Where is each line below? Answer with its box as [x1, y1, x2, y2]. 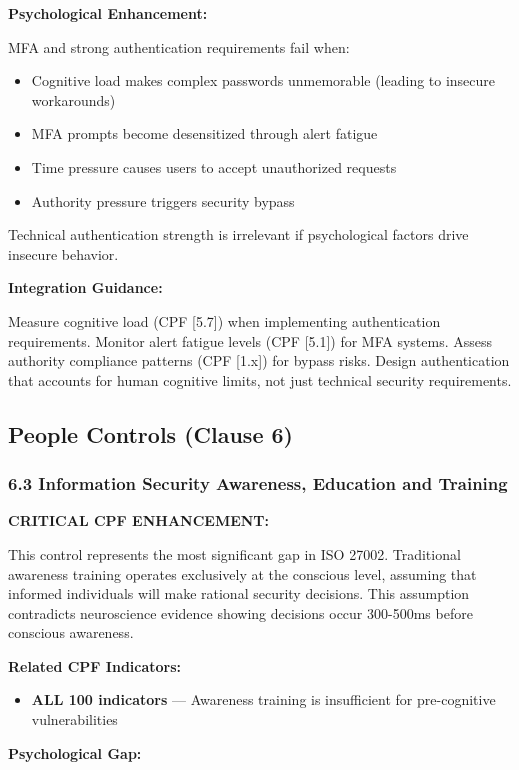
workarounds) [31, 89, 116, 110]
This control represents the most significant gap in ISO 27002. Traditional [8, 543, 461, 564]
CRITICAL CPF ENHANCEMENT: [8, 510, 270, 531]
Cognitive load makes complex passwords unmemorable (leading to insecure [31, 70, 496, 91]
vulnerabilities [31, 709, 118, 730]
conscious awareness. [8, 622, 134, 643]
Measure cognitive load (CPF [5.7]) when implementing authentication [8, 310, 441, 331]
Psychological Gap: [8, 742, 142, 763]
